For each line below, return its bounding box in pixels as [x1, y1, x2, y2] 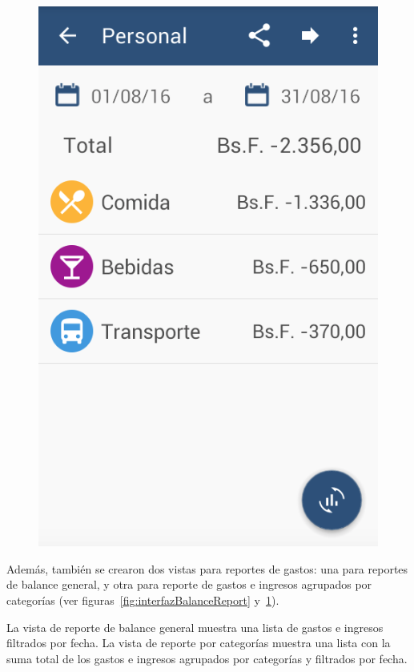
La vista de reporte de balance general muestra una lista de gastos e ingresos [6, 618, 384, 635]
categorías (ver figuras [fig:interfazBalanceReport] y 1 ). [6, 591, 279, 608]
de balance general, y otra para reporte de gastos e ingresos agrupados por [6, 576, 372, 593]
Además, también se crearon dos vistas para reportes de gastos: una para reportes [6, 560, 408, 577]
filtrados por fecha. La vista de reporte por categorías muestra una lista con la [6, 634, 391, 651]
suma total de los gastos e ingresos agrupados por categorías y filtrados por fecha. [6, 650, 408, 666]
